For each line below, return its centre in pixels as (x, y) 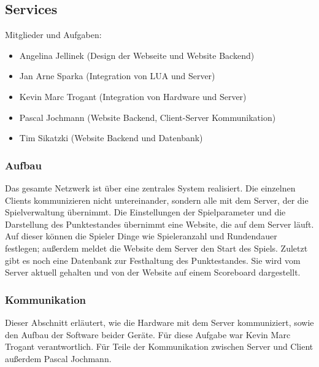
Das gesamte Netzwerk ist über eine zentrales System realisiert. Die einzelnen (150, 187)
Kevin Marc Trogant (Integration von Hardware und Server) (133, 96)
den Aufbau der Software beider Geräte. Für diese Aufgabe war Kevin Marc (148, 334)
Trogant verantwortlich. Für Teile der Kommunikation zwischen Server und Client (159, 346)
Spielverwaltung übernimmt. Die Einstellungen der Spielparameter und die (145, 212)
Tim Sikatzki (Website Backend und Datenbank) (111, 138)
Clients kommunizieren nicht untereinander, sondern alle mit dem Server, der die (157, 200)
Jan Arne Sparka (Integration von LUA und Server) (117, 76)
